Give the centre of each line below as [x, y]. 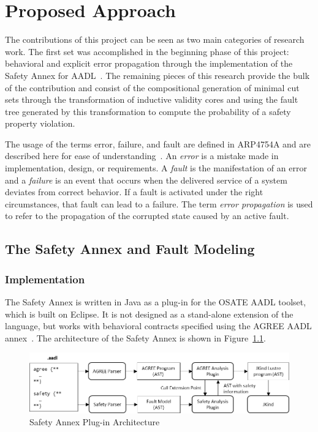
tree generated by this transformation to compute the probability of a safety [148, 111]
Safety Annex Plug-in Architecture [95, 422]
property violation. [40, 123]
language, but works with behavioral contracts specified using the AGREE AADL [158, 326]
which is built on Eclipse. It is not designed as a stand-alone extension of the [149, 314]
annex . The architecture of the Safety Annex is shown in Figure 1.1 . [135, 337]
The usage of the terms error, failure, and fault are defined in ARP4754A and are [158, 143]
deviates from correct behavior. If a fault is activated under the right [134, 192]
